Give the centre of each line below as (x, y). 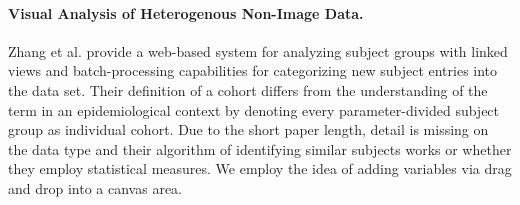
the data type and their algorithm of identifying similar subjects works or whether (260, 148)
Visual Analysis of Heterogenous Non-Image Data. (186, 12)
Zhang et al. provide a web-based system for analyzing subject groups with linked (258, 50)
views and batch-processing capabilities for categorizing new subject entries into (253, 70)
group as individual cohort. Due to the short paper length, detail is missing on (248, 129)
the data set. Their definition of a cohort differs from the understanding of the (248, 89)
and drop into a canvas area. (95, 187)
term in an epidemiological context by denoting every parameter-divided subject (254, 109)
